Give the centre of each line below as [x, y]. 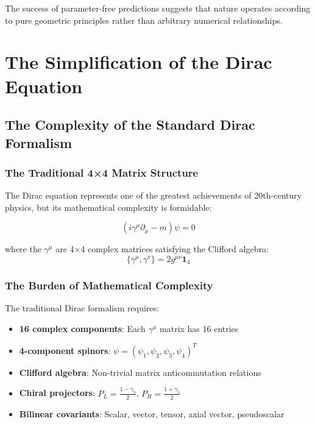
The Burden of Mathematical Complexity [109, 285]
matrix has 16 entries [199, 328]
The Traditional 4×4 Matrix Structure [102, 172]
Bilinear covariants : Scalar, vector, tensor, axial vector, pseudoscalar [152, 413]
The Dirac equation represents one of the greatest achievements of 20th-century [154, 195]
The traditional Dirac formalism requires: [82, 308]
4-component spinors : [65, 350]
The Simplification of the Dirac [139, 62]
